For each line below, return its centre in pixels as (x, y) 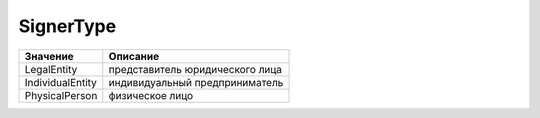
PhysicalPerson (61, 95)
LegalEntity (51, 69)
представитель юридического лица (195, 69)
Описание (134, 56)
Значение (49, 56)
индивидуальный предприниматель (196, 82)
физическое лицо (151, 95)
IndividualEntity (60, 82)
